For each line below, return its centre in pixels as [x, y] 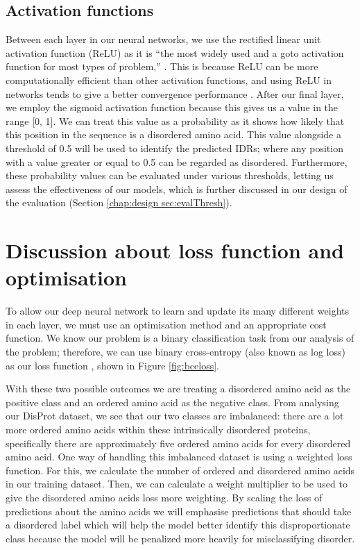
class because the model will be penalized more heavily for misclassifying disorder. [180, 538]
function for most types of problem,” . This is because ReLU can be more [162, 66]
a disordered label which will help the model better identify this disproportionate [178, 525]
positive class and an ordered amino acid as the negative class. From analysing [172, 402]
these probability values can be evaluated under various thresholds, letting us [170, 175]
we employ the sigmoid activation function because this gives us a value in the [172, 107]
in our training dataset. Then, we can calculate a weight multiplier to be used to [177, 484]
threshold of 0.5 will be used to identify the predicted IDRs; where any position [174, 148]
